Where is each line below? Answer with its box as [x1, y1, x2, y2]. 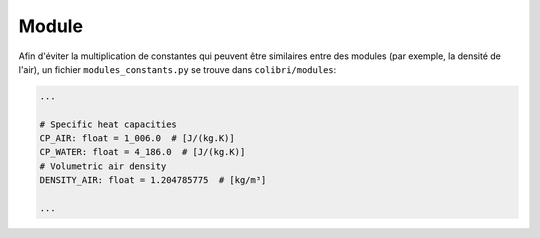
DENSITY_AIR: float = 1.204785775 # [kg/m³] [39, 175, 267, 186]
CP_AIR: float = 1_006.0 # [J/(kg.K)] [39, 133, 235, 144]
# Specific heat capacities [39, 118, 177, 130]
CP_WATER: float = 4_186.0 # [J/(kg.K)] [39, 146, 246, 158]
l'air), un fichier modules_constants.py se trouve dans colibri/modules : [18, 63, 337, 75]
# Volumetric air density [39, 160, 167, 172]
